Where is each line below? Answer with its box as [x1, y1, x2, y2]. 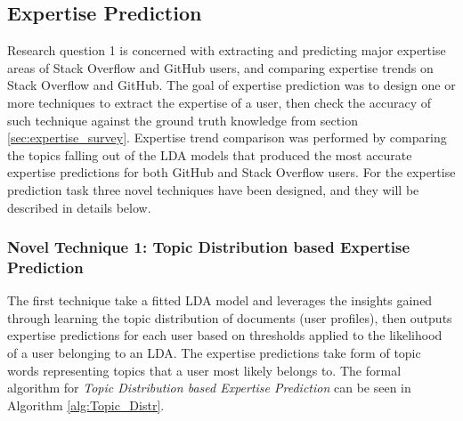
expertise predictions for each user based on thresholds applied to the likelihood [7, 326, 443, 344]
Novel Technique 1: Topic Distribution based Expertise [7, 236, 410, 258]
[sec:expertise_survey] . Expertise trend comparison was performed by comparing [7, 128, 447, 147]
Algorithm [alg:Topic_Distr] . [7, 395, 165, 414]
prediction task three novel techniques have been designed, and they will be [7, 180, 419, 198]
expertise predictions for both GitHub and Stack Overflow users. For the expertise [7, 163, 456, 182]
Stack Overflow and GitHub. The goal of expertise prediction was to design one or [7, 76, 456, 94]
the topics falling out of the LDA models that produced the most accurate [7, 145, 412, 164]
